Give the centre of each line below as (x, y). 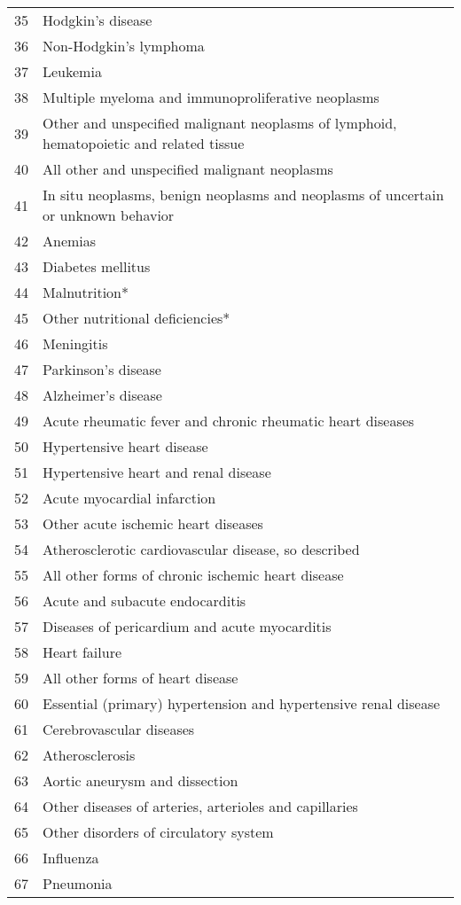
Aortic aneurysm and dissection (141, 780)
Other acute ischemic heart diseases (153, 523)
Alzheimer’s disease (102, 395)
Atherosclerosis (89, 755)
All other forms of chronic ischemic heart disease (193, 575)
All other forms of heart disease (141, 678)
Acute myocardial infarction (129, 498)
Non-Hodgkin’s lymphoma (124, 46)
